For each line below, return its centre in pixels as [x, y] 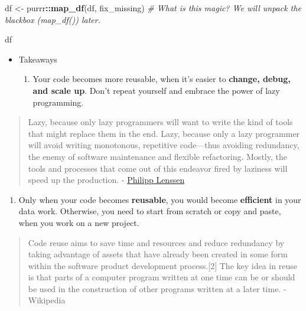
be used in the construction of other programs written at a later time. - [157, 288]
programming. [58, 102]
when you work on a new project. [79, 222]
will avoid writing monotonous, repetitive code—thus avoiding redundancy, [164, 145]
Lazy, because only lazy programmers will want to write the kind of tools [160, 122]
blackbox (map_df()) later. [53, 19]
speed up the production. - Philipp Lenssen [106, 180]
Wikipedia [47, 300]
